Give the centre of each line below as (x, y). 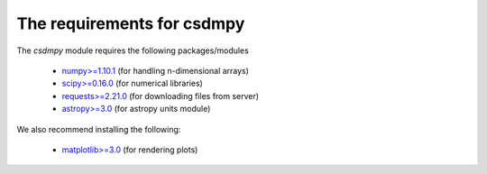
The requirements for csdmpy (131, 23)
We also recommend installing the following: (99, 129)
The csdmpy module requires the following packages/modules (133, 50)
